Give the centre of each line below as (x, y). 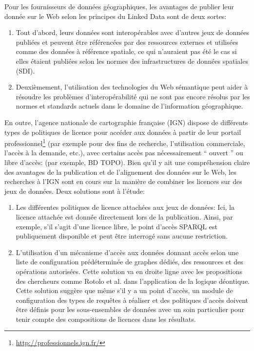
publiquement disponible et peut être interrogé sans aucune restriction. (122, 236)
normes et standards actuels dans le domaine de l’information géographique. (129, 106)
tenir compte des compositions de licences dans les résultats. (106, 319)
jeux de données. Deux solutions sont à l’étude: (75, 191)
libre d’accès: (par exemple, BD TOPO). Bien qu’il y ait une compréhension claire (127, 162)
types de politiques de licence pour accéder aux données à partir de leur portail (123, 132)
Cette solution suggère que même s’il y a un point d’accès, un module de (124, 290)
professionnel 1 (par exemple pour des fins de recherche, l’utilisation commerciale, (125, 142)
